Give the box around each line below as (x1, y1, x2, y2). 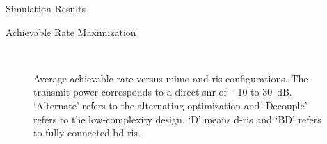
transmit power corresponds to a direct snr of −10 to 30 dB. (33, 84, 292, 99)
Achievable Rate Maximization (6, 24, 136, 39)
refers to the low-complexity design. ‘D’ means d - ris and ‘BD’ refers (33, 111, 321, 126)
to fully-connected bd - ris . (33, 125, 141, 140)
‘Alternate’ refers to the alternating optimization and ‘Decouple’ (33, 98, 308, 112)
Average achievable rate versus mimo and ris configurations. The (33, 71, 308, 85)
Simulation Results (6, 1, 86, 15)
